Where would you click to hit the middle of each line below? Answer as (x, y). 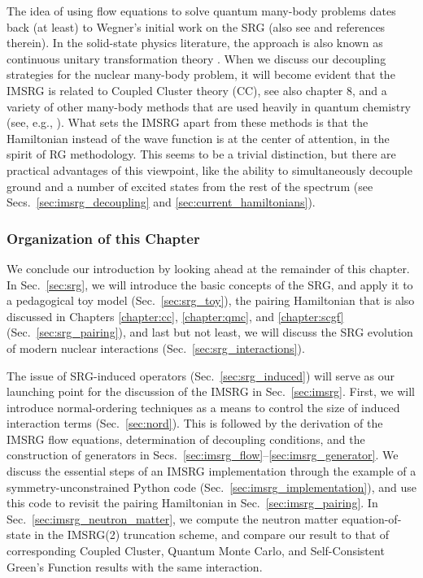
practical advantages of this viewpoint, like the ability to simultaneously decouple (209, 169)
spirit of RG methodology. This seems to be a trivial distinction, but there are (201, 154)
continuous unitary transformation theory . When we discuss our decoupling (196, 58)
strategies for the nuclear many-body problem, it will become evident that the (201, 74)
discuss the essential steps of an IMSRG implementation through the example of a (211, 471)
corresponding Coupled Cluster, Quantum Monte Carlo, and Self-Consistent (196, 551)
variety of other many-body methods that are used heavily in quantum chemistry (209, 106)
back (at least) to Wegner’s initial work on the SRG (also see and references (196, 26)
